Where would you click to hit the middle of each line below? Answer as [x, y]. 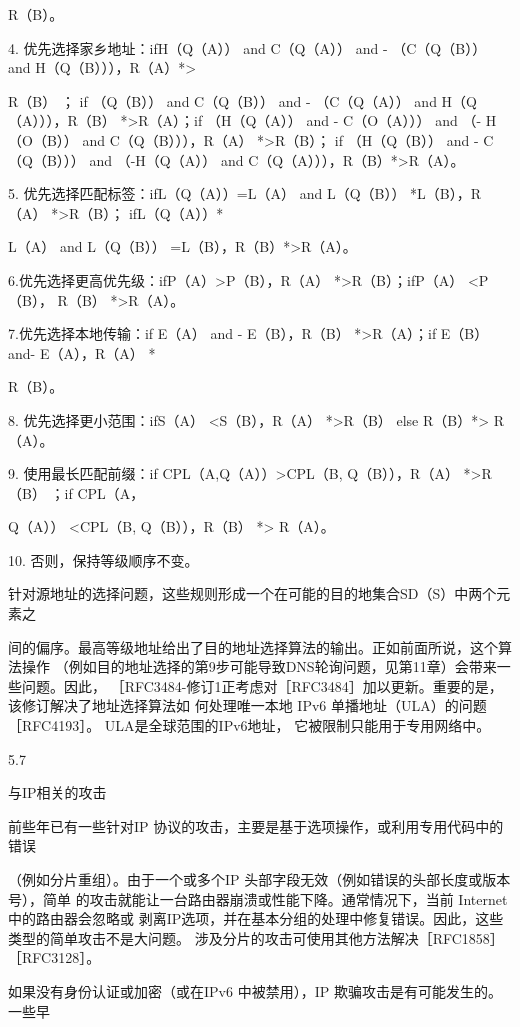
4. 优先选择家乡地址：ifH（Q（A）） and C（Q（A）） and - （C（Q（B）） [247, 47]
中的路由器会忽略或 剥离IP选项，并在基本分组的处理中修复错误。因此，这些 [256, 918]
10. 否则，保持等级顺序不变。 [103, 559]
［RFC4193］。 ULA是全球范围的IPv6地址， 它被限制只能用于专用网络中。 [249, 725]
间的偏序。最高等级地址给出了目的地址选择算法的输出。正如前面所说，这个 [253, 646]
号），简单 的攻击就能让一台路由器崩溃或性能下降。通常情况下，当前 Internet [258, 898]
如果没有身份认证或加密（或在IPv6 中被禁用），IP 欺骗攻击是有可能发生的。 [255, 990]
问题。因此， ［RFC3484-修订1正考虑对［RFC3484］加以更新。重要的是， [262, 685]
